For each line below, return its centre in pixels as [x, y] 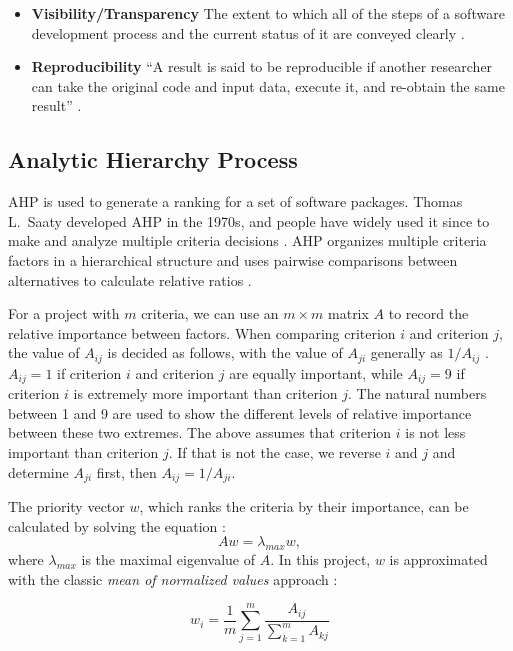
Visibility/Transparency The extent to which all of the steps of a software [268, 13]
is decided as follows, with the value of [225, 352]
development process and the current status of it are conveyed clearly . [248, 32]
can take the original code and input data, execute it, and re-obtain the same [268, 85]
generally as [406, 352]
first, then [126, 471]
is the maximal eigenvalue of [168, 559]
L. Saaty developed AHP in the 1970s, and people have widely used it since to [249, 220]
